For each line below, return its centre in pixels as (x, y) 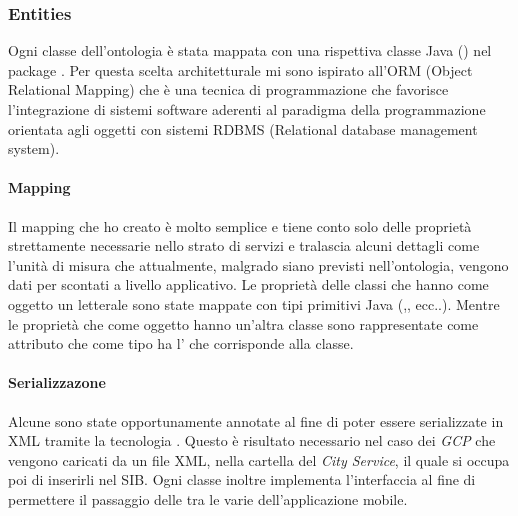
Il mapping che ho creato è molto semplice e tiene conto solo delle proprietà (240, 225)
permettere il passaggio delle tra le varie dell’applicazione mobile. (208, 498)
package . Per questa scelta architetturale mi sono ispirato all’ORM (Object (240, 69)
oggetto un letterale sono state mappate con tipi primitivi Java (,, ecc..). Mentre (254, 303)
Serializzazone (57, 382)
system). (34, 148)
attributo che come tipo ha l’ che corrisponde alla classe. (181, 343)
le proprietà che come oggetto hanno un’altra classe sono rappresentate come (243, 323)
